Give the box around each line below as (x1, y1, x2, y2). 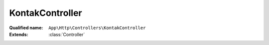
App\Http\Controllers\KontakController (48, 25, 146, 31)
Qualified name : (9, 25, 43, 31)
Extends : (9, 31, 28, 37)
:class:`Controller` (48, 31, 85, 37)
